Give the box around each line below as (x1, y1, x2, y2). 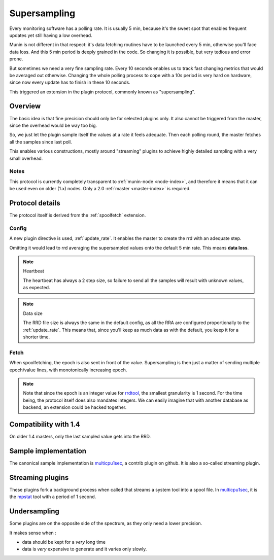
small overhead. (9, 155, 43, 161)
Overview (9, 102, 41, 111)
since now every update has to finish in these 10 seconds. (9, 79, 130, 86)
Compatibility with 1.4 (9, 420, 81, 429)
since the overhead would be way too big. (9, 122, 97, 128)
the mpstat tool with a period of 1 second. (9, 494, 96, 500)
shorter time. (23, 334, 50, 340)
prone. (9, 56, 23, 62)
